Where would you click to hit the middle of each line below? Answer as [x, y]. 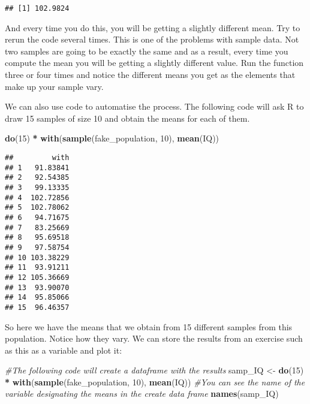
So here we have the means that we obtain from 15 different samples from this [149, 326]
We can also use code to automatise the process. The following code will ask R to [154, 106]
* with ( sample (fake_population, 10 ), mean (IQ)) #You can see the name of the [155, 382]
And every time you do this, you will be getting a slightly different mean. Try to [153, 27]
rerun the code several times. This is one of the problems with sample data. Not [152, 39]
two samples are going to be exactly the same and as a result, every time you [147, 51]
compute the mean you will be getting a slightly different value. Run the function [154, 63]
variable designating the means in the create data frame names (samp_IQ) [142, 394]
